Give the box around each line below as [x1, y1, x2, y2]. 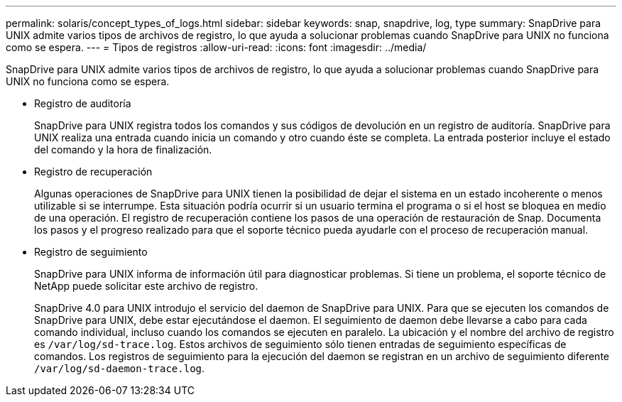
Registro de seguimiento [34, 246, 148, 258]
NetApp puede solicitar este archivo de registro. [34, 280, 258, 292]
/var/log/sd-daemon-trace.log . [34, 362, 205, 374]
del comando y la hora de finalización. [34, 143, 212, 156]
